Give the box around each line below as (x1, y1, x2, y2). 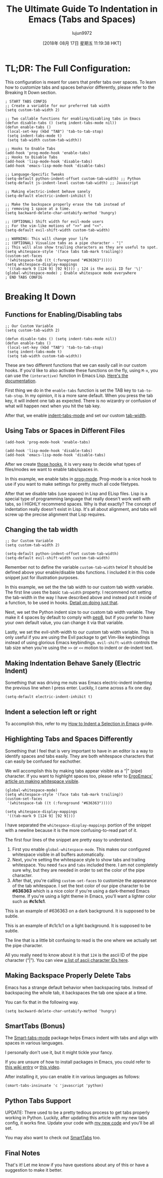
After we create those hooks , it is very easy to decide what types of (5, 461, 142, 467)
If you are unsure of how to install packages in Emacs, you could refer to (5, 1059, 151, 1065)
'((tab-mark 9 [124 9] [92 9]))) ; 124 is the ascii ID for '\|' (7, 266, 143, 271)
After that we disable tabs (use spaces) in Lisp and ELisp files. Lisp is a (5, 490, 148, 496)
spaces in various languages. (5, 1040, 64, 1046)
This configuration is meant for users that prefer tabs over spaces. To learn (5, 79, 156, 85)
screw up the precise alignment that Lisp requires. (5, 511, 106, 517)
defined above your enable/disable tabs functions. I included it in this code (5, 570, 155, 576)
